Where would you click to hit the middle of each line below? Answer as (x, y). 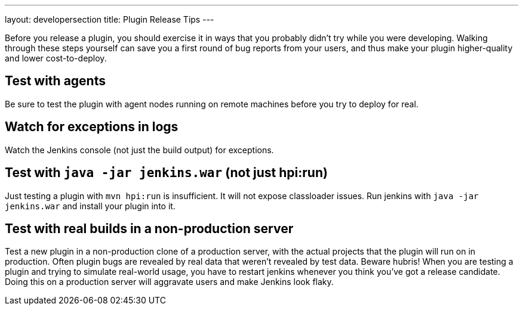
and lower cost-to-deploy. (56, 58)
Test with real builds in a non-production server (149, 228)
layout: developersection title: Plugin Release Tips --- (110, 19)
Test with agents (55, 81)
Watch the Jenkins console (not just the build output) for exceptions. (139, 150)
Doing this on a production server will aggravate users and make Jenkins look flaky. (169, 282)
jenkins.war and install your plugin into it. (90, 206)
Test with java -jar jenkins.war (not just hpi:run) (166, 173)
